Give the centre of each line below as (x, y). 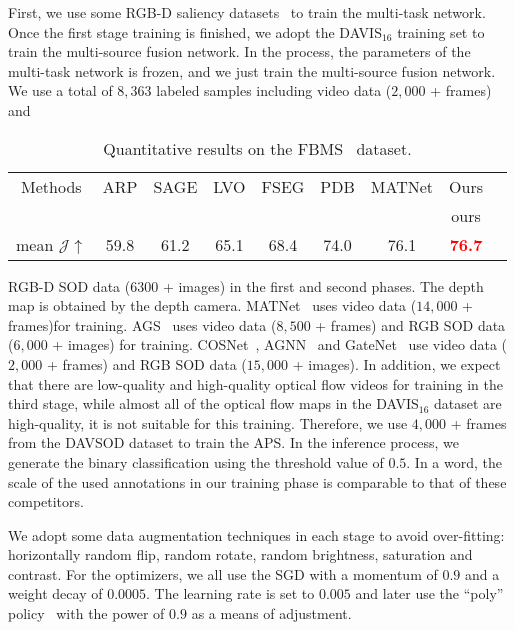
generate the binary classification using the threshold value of (196, 461)
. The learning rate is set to (230, 593)
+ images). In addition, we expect (396, 363)
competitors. (46, 501)
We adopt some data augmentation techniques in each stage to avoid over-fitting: (256, 534)
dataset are (467, 403)
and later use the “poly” (429, 593)
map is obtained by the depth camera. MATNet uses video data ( (212, 305)
